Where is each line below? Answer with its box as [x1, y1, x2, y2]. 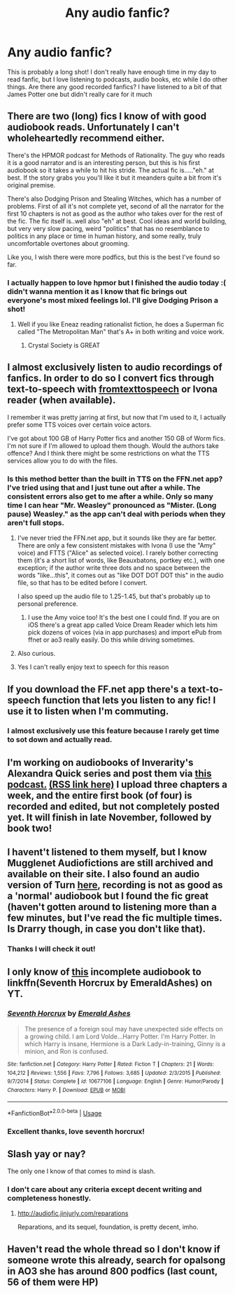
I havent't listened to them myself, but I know [7, 846, 208, 858]
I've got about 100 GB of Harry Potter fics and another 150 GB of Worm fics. [7, 434, 226, 442]
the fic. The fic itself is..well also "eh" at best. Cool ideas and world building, [7, 216, 227, 225]
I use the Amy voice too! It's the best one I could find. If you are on [27, 613, 220, 622]
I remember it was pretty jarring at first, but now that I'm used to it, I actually [7, 413, 227, 421]
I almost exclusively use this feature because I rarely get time [7, 726, 220, 736]
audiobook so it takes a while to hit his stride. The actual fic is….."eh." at [7, 166, 215, 174]
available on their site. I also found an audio [7, 869, 200, 880]
